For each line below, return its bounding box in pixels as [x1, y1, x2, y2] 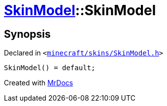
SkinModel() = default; [4, 64, 96, 72]
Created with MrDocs [4, 79, 73, 87]
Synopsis [4, 27, 51, 40]
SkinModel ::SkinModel [4, 2, 156, 19]
